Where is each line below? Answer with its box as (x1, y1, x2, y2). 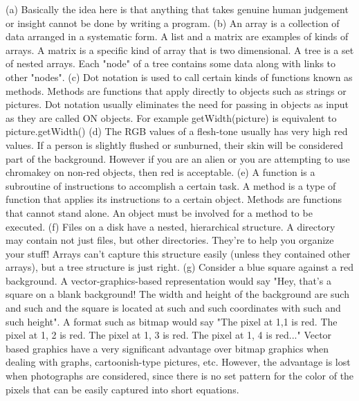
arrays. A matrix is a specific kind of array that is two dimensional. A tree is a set (6, 42, 354, 57)
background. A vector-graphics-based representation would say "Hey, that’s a (6, 273, 331, 287)
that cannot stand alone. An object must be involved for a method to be (6, 205, 313, 220)
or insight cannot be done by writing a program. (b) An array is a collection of (6, 15, 340, 30)
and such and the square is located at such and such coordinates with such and (6, 301, 341, 315)
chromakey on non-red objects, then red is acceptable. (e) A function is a (6, 165, 315, 179)
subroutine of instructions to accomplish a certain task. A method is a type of (6, 178, 336, 193)
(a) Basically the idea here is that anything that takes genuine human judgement (6, 2, 349, 16)
